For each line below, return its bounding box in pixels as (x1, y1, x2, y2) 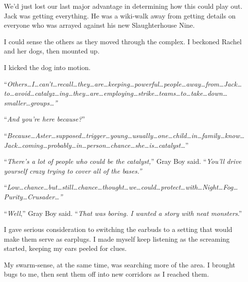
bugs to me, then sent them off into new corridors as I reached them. (4, 269, 209, 279)
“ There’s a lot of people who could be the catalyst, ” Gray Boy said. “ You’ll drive (4, 156, 242, 166)
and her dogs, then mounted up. (4, 46, 100, 56)
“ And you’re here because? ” (4, 114, 85, 124)
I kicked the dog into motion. (4, 62, 91, 72)
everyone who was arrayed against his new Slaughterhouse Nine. (4, 20, 195, 30)
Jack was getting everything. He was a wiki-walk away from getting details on (4, 10, 236, 20)
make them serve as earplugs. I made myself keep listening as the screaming (4, 233, 230, 244)
